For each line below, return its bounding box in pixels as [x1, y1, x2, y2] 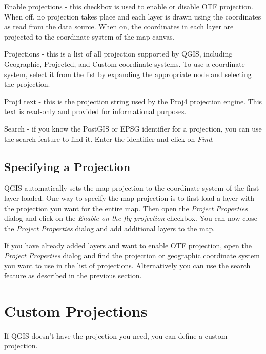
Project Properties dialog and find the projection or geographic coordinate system [4, 250, 260, 260]
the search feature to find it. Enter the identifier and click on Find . [4, 133, 214, 144]
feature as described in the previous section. [4, 270, 142, 281]
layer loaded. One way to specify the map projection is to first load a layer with [4, 192, 255, 203]
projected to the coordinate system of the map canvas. [4, 31, 175, 42]
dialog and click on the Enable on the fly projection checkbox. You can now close [4, 213, 258, 223]
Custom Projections [4, 300, 148, 321]
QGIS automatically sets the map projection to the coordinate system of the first [4, 182, 259, 193]
